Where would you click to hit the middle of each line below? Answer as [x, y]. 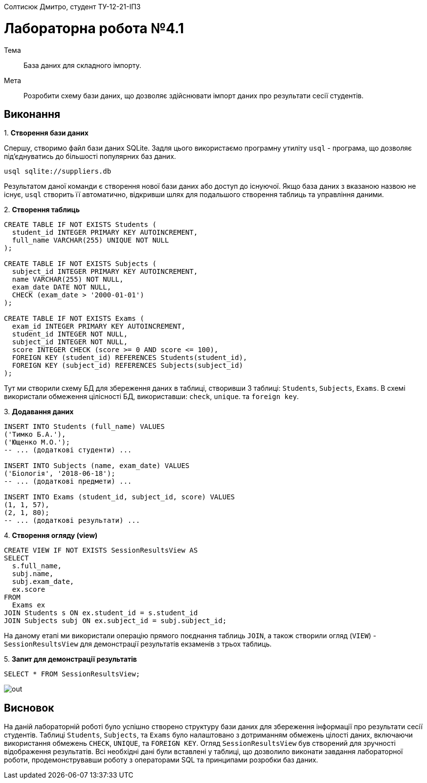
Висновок [29, 708]
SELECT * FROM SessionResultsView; [72, 674]
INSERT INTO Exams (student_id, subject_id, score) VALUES [120, 497]
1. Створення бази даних [46, 133]
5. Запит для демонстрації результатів [70, 659]
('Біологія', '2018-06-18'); [60, 474]
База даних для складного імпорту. [82, 65]
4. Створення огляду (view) [51, 536]
